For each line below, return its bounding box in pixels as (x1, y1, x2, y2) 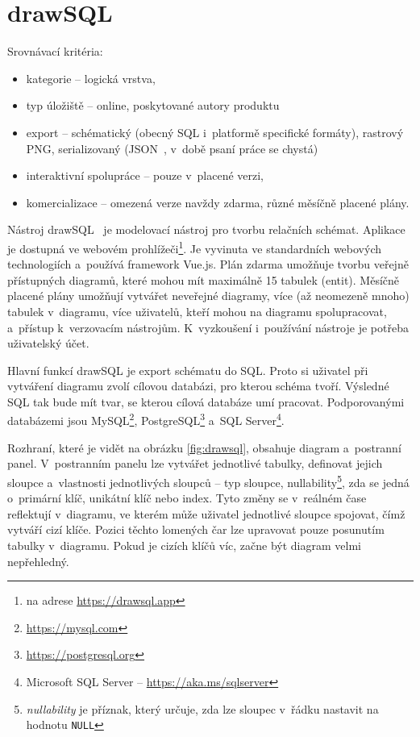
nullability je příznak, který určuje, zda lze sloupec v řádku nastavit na (26, 700, 379, 717)
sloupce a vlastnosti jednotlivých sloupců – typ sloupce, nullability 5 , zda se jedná (7, 471, 410, 490)
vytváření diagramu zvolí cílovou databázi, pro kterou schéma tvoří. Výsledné (7, 377, 389, 394)
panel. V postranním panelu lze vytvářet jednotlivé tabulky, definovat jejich (7, 455, 383, 472)
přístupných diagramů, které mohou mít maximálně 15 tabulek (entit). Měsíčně (7, 271, 400, 288)
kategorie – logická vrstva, (26, 69, 156, 86)
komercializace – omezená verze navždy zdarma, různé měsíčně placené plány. (26, 194, 410, 210)
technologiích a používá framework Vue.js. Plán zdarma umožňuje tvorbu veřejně (7, 256, 409, 273)
